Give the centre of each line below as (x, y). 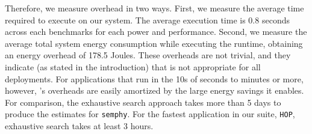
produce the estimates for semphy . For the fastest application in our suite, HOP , (150, 114)
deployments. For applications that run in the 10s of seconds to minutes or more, (154, 78)
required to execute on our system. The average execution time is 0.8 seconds (147, 20)
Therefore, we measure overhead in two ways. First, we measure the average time (154, 8)
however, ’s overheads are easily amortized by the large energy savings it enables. (154, 90)
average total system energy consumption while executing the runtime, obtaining (154, 43)
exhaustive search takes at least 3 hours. (79, 126)
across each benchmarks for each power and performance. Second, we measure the (156, 32)
